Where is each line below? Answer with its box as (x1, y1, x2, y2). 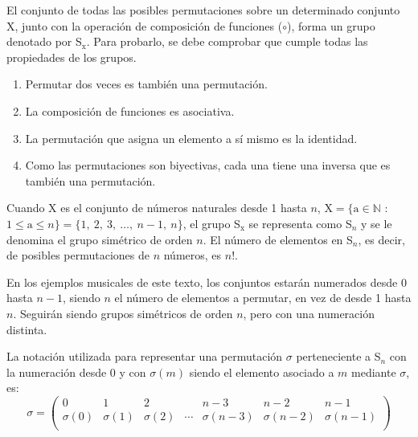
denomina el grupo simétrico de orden (6, 231, 193, 247)
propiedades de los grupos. (6, 48, 137, 65)
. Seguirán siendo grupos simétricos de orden (13, 304, 233, 321)
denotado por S (6, 33, 82, 50)
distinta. (6, 321, 47, 337)
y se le (361, 214, 392, 231)
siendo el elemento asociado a (189, 363, 334, 380)
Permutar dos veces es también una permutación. (25, 76, 268, 92)
